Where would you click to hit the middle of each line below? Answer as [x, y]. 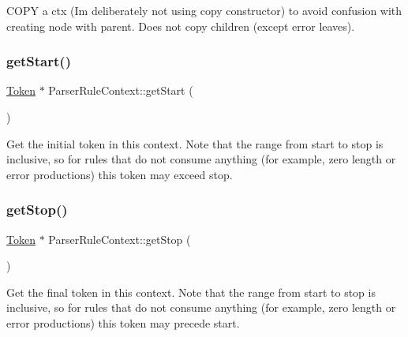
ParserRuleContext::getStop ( [120, 239]
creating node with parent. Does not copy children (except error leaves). [181, 26]
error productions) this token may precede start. [123, 322]
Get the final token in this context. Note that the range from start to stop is [191, 292]
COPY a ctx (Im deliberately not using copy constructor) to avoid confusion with [204, 10]
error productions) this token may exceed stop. [120, 174]
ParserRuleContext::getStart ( [121, 90]
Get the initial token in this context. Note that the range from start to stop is [195, 143]
